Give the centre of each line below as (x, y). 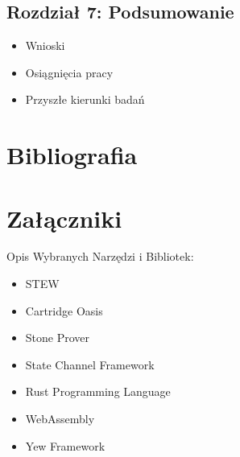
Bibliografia (72, 155)
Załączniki (64, 218)
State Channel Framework (90, 364)
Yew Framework (65, 445)
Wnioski (45, 45)
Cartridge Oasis (64, 310)
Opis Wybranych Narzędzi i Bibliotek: (100, 256)
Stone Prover (58, 338)
